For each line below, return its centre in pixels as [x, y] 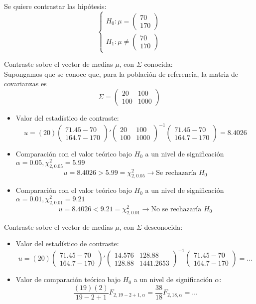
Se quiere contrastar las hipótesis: [55, 6]
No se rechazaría [176, 209]
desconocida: [163, 227]
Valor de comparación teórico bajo [68, 279]
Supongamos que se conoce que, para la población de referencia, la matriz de [121, 74]
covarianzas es [25, 83]
